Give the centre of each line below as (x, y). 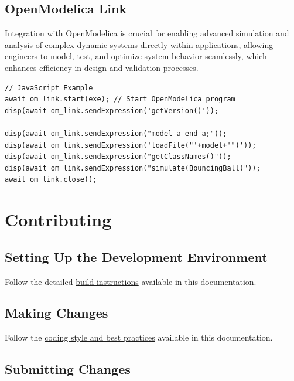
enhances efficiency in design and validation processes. (102, 67)
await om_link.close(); (51, 180)
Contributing (58, 220)
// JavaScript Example (49, 88)
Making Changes (57, 313)
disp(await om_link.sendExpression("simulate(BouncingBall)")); (133, 168)
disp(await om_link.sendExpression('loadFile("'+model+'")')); (131, 145)
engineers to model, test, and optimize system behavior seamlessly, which (136, 56)
